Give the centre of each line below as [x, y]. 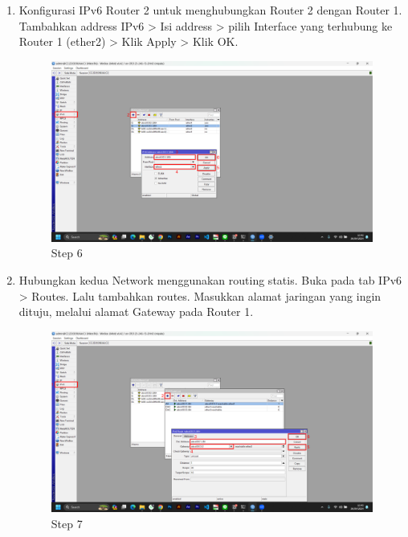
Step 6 [67, 253]
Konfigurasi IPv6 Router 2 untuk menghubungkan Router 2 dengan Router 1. [210, 10]
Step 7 [67, 523]
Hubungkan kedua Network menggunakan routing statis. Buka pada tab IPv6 [210, 280]
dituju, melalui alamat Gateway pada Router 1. [136, 312]
